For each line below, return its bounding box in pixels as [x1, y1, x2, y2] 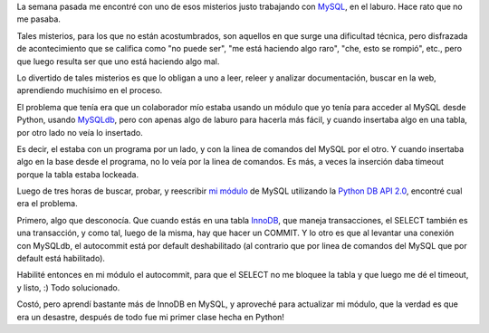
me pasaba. [16, 14, 61, 24]
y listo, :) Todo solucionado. [16, 281, 120, 293]
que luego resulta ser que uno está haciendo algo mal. [16, 55, 220, 67]
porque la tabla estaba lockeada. [16, 168, 139, 180]
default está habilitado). [16, 253, 106, 264]
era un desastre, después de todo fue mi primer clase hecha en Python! [16, 311, 285, 322]
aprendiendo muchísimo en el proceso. [16, 85, 163, 96]
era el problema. [16, 198, 79, 209]
